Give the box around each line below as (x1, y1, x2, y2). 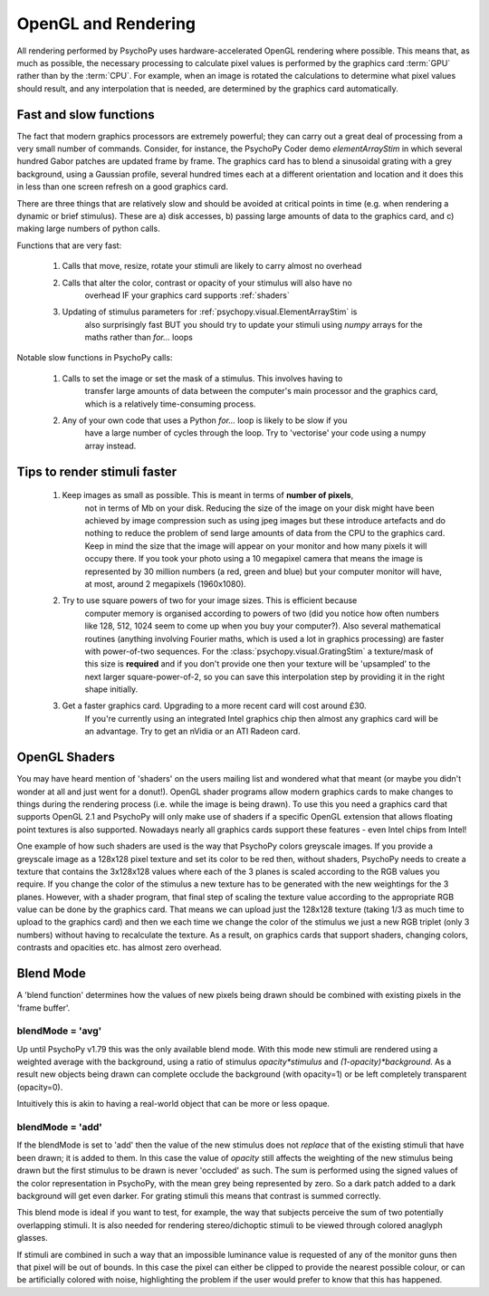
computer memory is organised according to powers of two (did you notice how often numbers (84, 608, 439, 619)
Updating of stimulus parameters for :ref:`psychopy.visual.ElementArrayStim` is (62, 306, 358, 317)
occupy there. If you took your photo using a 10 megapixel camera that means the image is (84, 553, 423, 564)
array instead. (84, 440, 137, 451)
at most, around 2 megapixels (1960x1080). (84, 578, 246, 589)
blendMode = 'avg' (16, 1024, 102, 1037)
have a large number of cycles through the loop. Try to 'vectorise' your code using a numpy (84, 427, 427, 438)
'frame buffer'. (16, 1002, 71, 1013)
